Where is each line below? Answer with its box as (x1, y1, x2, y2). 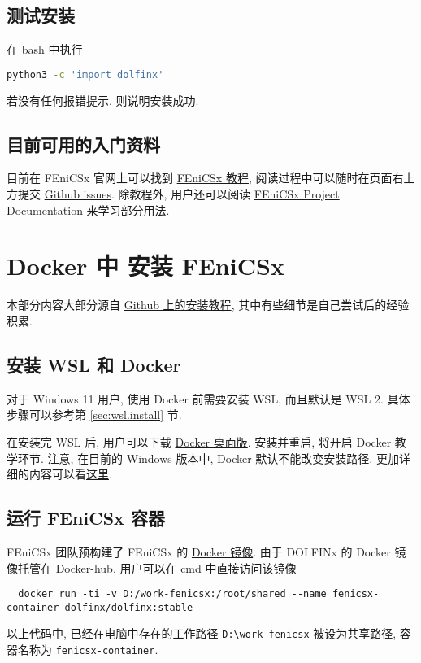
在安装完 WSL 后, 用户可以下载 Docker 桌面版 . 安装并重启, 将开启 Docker (7, 433, 392, 450)
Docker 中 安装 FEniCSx (7, 249, 284, 282)
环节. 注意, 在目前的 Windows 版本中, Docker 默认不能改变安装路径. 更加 (17, 449, 399, 466)
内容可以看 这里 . (28, 465, 112, 482)
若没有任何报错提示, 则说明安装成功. (7, 91, 199, 108)
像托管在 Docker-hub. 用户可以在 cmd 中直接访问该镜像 (7, 559, 297, 576)
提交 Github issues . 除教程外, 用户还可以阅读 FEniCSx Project (17, 185, 340, 203)
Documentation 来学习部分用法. (7, 201, 170, 218)
